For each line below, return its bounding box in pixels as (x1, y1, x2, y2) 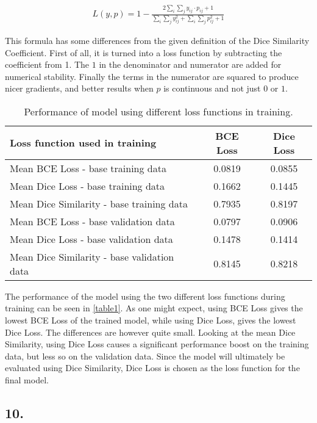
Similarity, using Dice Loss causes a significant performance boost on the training (5, 338, 309, 350)
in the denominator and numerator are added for (99, 58, 282, 71)
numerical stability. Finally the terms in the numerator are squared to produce (5, 70, 299, 82)
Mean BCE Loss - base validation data (10, 214, 175, 228)
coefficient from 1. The (5, 58, 90, 71)
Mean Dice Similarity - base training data (10, 196, 188, 211)
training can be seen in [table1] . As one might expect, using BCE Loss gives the (5, 302, 303, 314)
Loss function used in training (10, 136, 157, 150)
